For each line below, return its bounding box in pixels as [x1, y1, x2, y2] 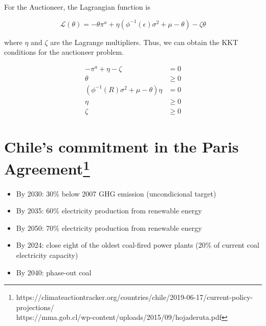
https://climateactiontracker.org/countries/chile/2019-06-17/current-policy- [16, 292, 253, 302]
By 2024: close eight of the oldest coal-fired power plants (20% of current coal [16, 240, 259, 250]
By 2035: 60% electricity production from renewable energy [16, 205, 202, 216]
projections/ [16, 301, 54, 312]
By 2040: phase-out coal [16, 267, 92, 277]
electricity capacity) [16, 250, 78, 260]
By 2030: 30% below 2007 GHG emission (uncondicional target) [16, 188, 216, 199]
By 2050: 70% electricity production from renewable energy [16, 222, 202, 233]
